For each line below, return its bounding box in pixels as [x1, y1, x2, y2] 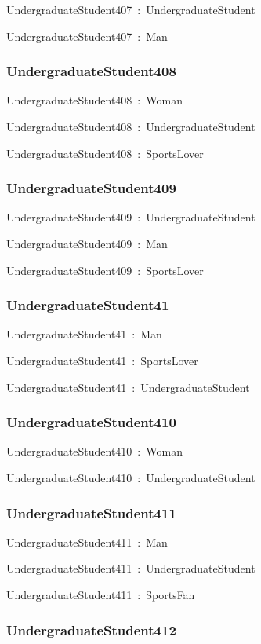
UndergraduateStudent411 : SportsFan [6, 587, 195, 602]
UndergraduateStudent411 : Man [6, 533, 168, 550]
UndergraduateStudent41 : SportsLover [6, 353, 198, 368]
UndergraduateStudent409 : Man [6, 236, 168, 251]
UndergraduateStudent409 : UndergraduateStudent [6, 209, 256, 225]
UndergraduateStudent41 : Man [6, 326, 162, 342]
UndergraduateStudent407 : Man [6, 27, 168, 44]
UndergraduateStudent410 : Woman [6, 443, 183, 459]
